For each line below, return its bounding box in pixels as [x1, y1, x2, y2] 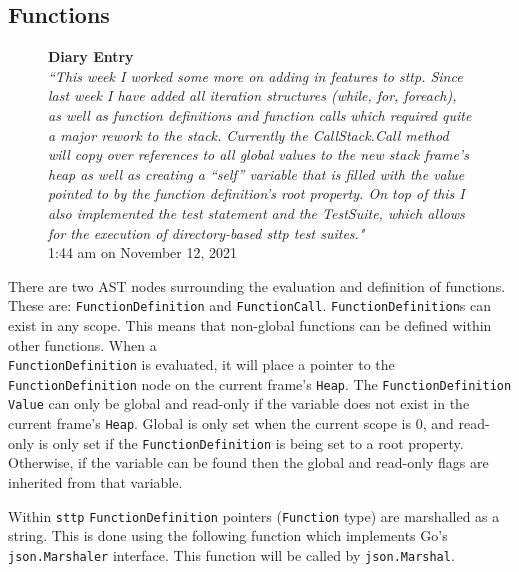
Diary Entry [48, 46, 134, 67]
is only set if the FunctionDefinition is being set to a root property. [38, 432, 464, 453]
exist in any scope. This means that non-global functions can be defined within [8, 314, 492, 335]
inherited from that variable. [8, 472, 183, 493]
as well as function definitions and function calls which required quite [48, 104, 472, 125]
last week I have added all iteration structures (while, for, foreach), [48, 85, 457, 106]
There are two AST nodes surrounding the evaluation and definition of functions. [8, 275, 506, 296]
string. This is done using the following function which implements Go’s [8, 525, 448, 546]
